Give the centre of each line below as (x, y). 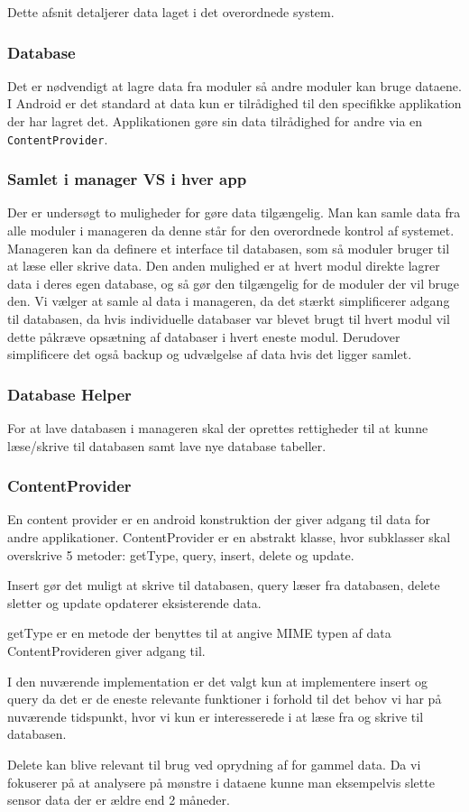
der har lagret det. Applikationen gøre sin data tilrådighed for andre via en (215, 121)
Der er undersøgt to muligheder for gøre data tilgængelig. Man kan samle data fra (234, 212)
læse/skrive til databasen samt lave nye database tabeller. (167, 445)
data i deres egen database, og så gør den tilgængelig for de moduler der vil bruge (233, 283)
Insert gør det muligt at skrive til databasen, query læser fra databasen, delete (224, 585)
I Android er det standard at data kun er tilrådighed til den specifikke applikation (234, 103)
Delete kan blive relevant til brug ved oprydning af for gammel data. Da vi (214, 764)
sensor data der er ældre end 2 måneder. (119, 800)
